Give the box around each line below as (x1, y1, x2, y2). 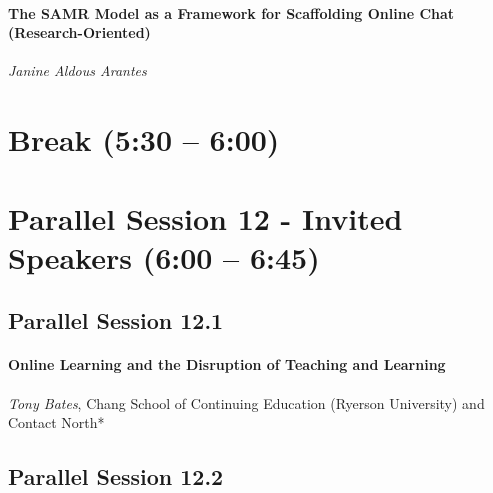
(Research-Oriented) (8, 22, 151, 43)
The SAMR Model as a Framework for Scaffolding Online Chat (8, 2, 455, 23)
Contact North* (8, 412, 105, 433)
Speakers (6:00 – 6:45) (8, 236, 320, 277)
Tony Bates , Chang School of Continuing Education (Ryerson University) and (8, 392, 485, 413)
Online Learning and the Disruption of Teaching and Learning (8, 354, 446, 375)
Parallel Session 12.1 (8, 305, 224, 336)
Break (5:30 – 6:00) (8, 119, 280, 160)
